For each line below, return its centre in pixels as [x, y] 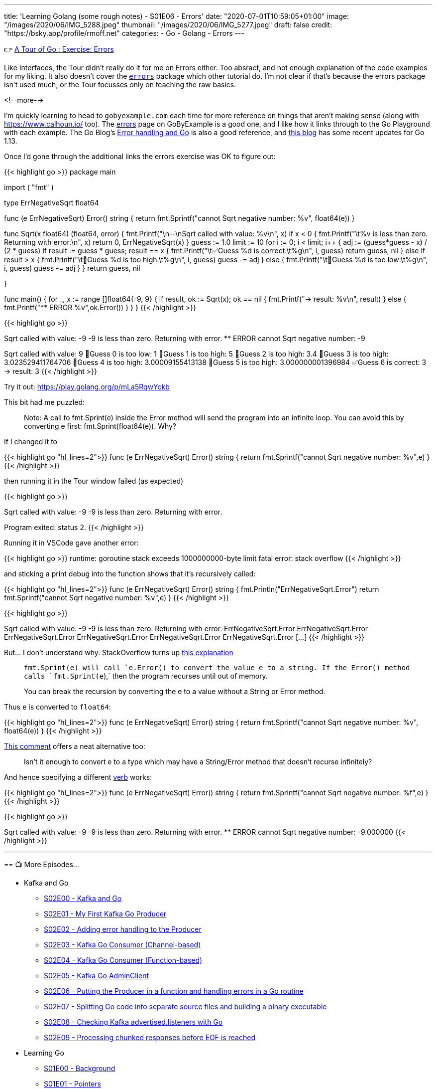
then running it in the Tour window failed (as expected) [94, 481]
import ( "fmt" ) [29, 187]
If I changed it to [31, 442]
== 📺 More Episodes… [42, 864]
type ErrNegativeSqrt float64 [52, 203]
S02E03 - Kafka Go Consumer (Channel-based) [122, 945]
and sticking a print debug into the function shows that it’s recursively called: [130, 574]
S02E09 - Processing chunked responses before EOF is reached [150, 1037]
